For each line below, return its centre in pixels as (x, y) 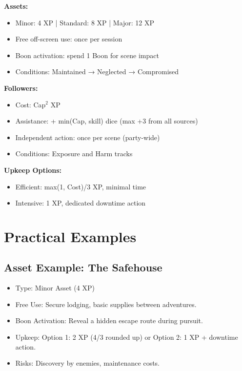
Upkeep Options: (33, 170)
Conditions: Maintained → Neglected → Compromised (97, 72)
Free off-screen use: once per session (69, 39)
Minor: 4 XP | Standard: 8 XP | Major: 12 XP (85, 22)
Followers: (21, 88)
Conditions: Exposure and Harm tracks (74, 154)
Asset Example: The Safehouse (83, 267)
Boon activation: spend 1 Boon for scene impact (87, 55)
